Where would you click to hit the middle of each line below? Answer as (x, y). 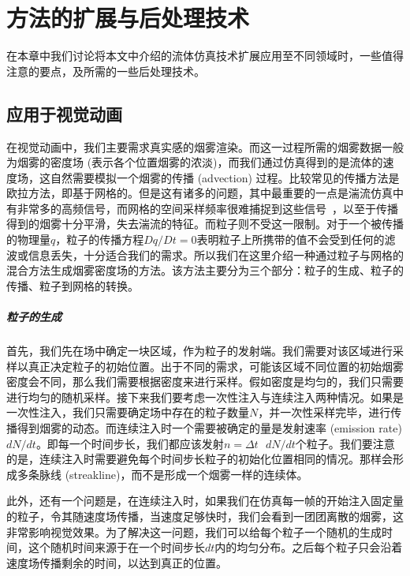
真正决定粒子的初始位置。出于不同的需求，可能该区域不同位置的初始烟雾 (216, 366)
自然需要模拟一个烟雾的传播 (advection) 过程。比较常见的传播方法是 (225, 177)
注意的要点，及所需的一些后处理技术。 (106, 71)
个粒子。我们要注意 (345, 443)
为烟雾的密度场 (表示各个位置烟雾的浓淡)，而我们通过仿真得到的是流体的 (195, 162)
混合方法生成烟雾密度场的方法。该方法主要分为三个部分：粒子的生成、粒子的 (205, 270)
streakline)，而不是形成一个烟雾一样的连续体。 (189, 474)
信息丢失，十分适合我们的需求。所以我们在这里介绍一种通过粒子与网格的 (216, 254)
